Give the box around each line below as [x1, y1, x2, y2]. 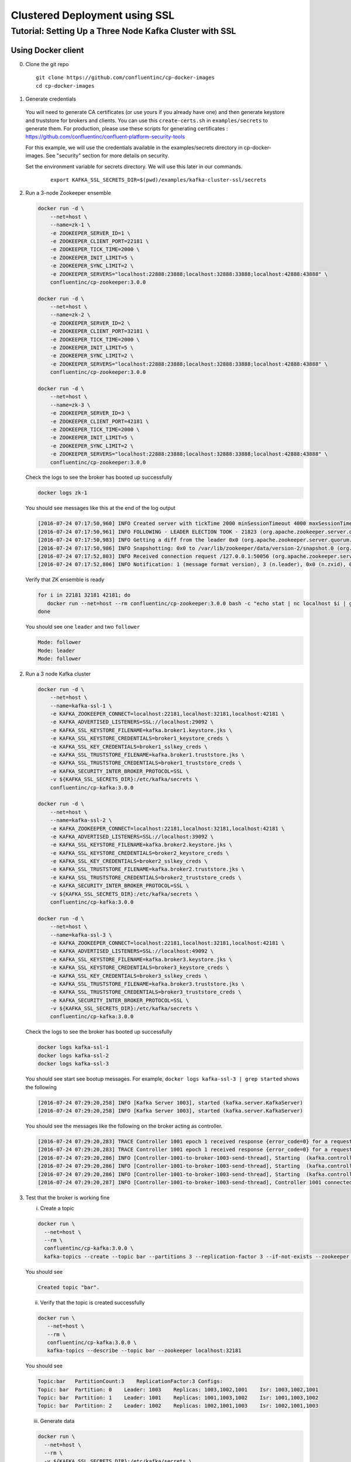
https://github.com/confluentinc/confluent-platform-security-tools [25, 133, 185, 140]
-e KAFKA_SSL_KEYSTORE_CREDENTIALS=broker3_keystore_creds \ [50, 964, 229, 971]
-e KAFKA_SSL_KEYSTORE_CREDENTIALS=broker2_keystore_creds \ [50, 850, 229, 856]
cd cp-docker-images [36, 82, 95, 89]
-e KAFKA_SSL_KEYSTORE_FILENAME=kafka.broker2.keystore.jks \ [50, 842, 232, 848]
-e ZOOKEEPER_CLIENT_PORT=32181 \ [50, 328, 149, 335]
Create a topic [40, 1205, 74, 1212]
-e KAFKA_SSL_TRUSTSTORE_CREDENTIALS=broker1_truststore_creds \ [50, 760, 242, 766]
